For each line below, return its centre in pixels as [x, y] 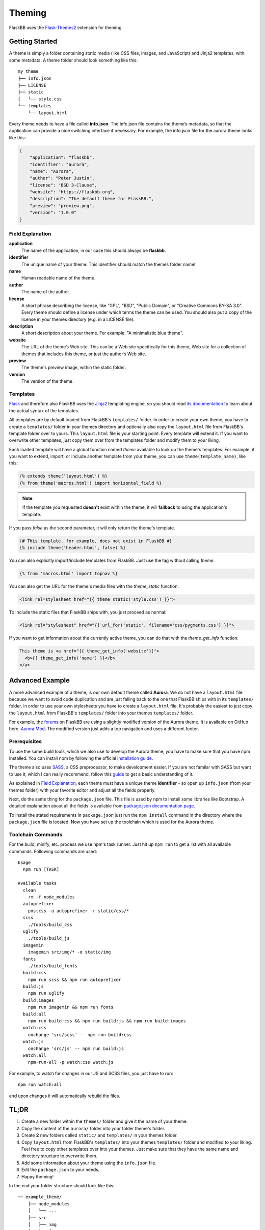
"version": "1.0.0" [53, 213]
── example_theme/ [40, 1197]
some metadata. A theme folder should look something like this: [73, 60]
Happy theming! [38, 1176]
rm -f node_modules [51, 897]
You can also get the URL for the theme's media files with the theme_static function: [94, 586]
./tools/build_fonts [53, 966]
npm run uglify [46, 993]
